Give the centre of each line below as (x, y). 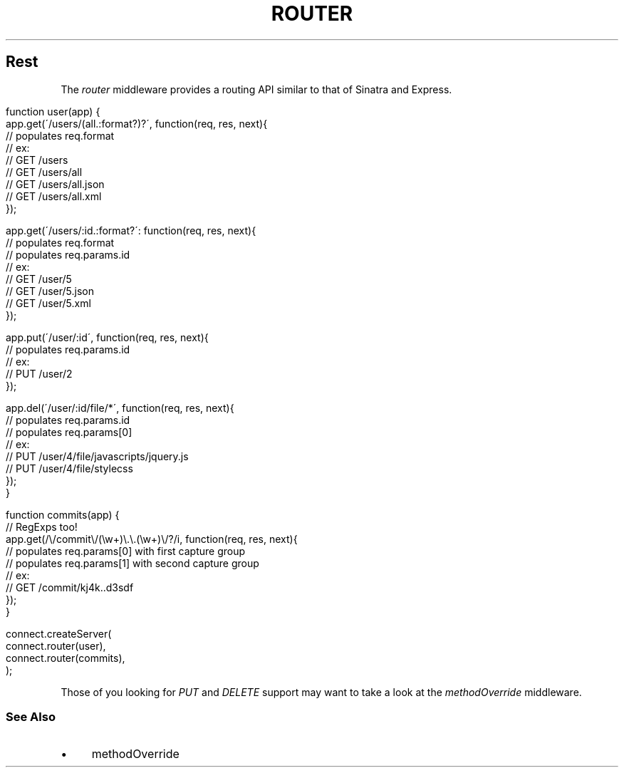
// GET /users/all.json (55, 184)
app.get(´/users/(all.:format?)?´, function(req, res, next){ (137, 123)
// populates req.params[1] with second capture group (132, 563)
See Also (31, 716)
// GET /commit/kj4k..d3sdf (70, 587)
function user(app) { (53, 111)
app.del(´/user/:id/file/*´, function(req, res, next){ (120, 408)
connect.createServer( (59, 633)
